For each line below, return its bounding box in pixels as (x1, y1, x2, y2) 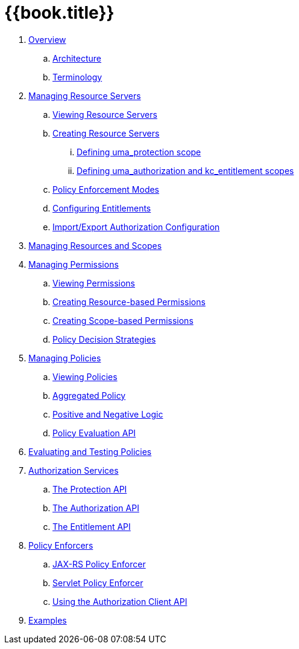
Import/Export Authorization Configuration (52, 221, 220, 232)
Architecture (52, 53, 102, 63)
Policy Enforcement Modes (52, 184, 160, 195)
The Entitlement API (52, 521, 131, 532)
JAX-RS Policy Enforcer (52, 558, 146, 569)
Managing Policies (28, 352, 101, 363)
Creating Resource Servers (52, 128, 160, 138)
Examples (28, 615, 67, 625)
